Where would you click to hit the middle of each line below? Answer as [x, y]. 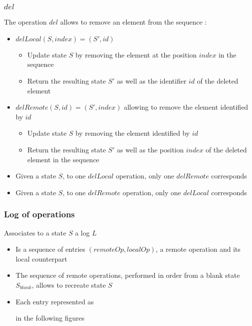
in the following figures [50, 318]
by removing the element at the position [136, 54]
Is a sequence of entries [50, 249]
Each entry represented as [55, 301]
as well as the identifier [151, 81]
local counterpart [41, 258]
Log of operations [39, 214]
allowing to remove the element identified [186, 107]
